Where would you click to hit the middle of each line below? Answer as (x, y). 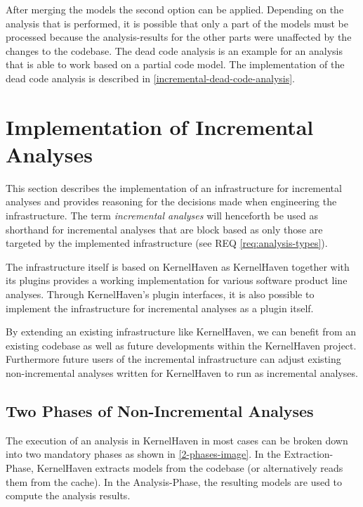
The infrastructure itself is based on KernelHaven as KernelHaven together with (178, 266)
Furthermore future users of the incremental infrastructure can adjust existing (173, 359)
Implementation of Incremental (160, 126)
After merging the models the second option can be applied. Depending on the (175, 9)
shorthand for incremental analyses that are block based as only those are (164, 229)
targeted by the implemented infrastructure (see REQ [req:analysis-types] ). (167, 243)
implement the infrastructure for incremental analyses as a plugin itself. (160, 308)
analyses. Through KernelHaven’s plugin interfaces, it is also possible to (160, 294)
